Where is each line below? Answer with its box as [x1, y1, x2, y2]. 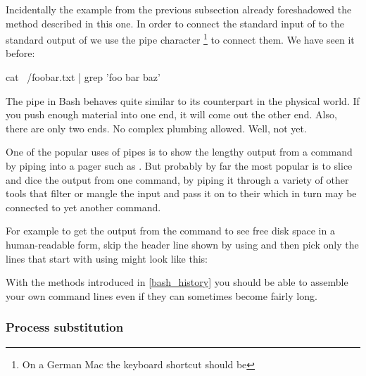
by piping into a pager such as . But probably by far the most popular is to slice [6, 158, 353, 173]
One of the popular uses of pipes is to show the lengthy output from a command [6, 144, 353, 159]
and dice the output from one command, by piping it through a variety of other [6, 172, 349, 187]
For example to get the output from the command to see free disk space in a [6, 223, 335, 238]
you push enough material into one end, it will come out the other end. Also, [6, 107, 337, 122]
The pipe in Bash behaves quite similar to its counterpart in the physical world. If [6, 93, 360, 108]
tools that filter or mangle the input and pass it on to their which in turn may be [6, 186, 357, 201]
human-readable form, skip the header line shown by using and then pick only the [6, 237, 359, 251]
